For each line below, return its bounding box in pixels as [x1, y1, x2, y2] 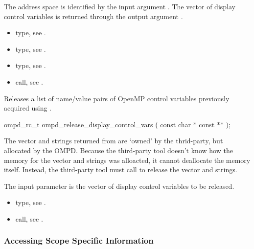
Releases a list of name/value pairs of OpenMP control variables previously [4, 93, 230, 103]
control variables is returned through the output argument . [4, 11, 183, 21]
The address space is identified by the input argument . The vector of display [4, 1, 235, 11]
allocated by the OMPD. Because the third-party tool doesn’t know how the [4, 145, 233, 155]
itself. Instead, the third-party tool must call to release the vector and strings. [4, 164, 237, 175]
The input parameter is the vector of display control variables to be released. [4, 181, 234, 191]
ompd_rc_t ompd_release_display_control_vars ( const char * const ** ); [4, 119, 231, 129]
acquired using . [4, 103, 51, 113]
